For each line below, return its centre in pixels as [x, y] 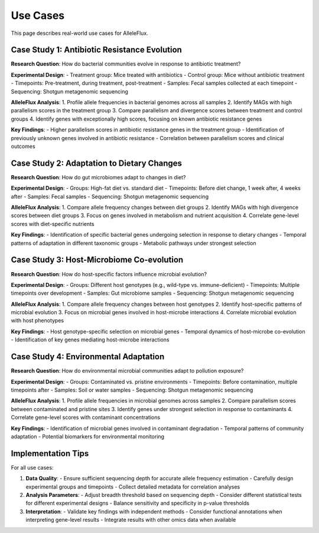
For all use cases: [32, 467]
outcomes [23, 146]
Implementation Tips [50, 453]
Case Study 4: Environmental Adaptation [88, 357]
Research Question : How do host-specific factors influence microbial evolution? [109, 274]
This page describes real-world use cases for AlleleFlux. [80, 33]
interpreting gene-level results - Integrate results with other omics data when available [131, 520]
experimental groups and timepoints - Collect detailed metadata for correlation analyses [133, 487]
